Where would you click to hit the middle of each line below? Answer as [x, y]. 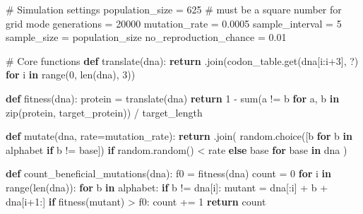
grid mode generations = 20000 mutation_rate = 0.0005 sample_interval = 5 [174, 23]
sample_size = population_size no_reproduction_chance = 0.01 [146, 37]
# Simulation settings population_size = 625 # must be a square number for [174, 9]
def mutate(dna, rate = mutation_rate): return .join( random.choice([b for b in [179, 136]
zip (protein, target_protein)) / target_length [104, 112]
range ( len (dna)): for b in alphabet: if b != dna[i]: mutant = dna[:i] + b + [167, 187]
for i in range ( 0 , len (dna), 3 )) [71, 75]
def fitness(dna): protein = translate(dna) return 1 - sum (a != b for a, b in [173, 98]
